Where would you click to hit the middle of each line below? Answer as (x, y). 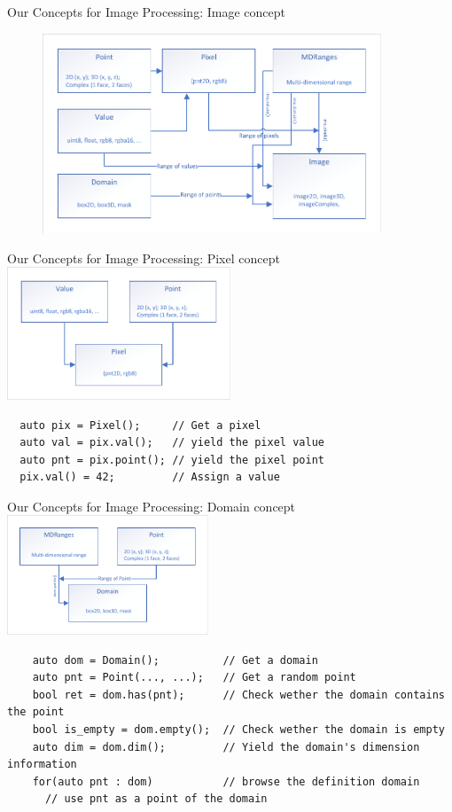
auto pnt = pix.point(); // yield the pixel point (172, 460)
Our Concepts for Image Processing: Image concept (146, 12)
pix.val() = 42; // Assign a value (150, 477)
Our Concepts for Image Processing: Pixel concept (144, 258)
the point (36, 712)
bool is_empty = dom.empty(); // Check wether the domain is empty (238, 730)
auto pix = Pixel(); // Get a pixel (140, 425)
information (42, 765)
